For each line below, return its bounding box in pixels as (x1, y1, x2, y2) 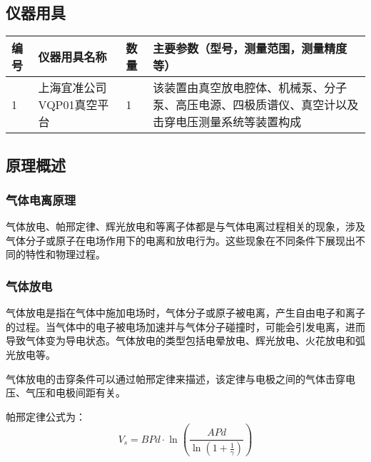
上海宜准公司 (38, 79, 107, 96)
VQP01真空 (38, 96, 98, 113)
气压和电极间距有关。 (25, 385, 126, 400)
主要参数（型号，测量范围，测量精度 (153, 40, 347, 57)
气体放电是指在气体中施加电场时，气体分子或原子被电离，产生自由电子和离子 (6, 305, 365, 320)
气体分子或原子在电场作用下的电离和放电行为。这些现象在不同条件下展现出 (6, 232, 355, 247)
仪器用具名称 (38, 48, 107, 66)
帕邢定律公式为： (6, 409, 86, 423)
